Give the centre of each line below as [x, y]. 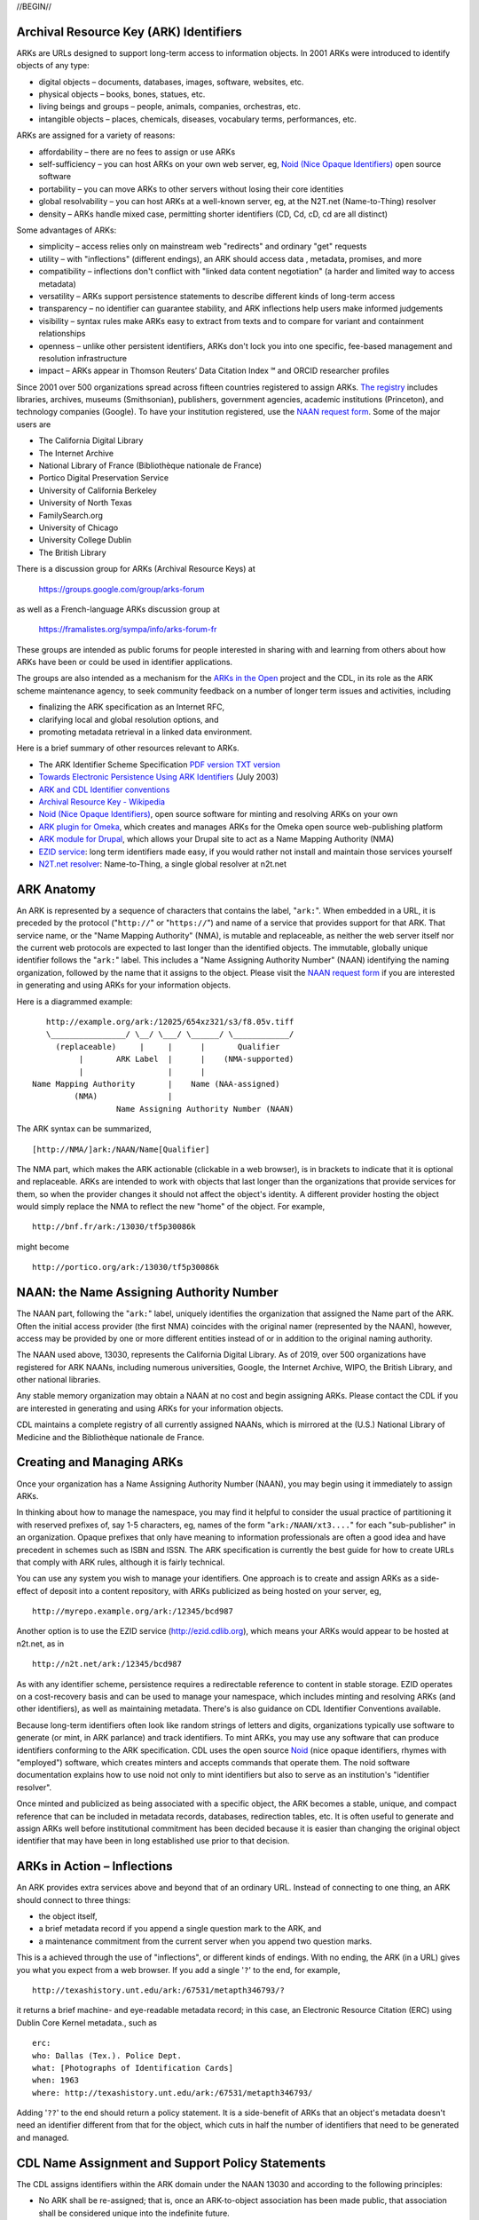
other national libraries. [59, 1380]
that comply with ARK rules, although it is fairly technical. [121, 1562]
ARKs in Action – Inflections [94, 1866]
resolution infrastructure [83, 358]
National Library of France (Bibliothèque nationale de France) [150, 465]
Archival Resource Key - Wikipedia [102, 802]
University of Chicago [79, 527]
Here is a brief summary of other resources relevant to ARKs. [128, 748]
